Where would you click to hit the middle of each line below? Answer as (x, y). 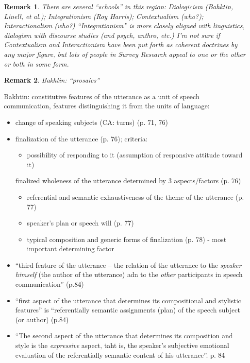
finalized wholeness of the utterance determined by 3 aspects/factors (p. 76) (128, 181)
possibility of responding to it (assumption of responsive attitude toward (135, 155)
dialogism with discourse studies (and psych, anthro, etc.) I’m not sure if (112, 35)
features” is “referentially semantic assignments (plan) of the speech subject (128, 310)
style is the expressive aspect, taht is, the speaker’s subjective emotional (122, 345)
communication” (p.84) (50, 284)
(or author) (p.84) (42, 319)
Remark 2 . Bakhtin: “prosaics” (52, 80)
